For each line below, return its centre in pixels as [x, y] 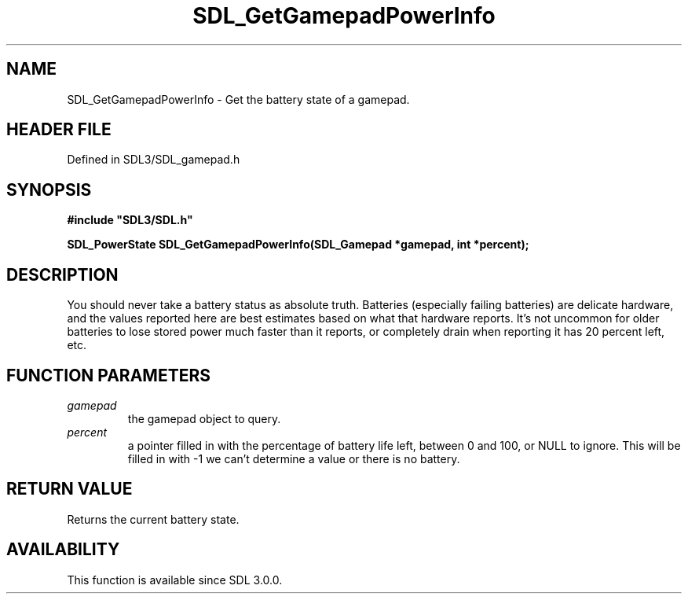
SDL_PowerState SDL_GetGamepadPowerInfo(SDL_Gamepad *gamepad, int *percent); [298, 245]
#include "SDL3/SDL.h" [130, 220]
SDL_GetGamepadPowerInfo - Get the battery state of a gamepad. [238, 99]
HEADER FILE [59, 130]
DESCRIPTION [62, 274]
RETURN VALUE [70, 489]
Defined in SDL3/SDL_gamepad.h [154, 160]
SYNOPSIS [49, 190]
